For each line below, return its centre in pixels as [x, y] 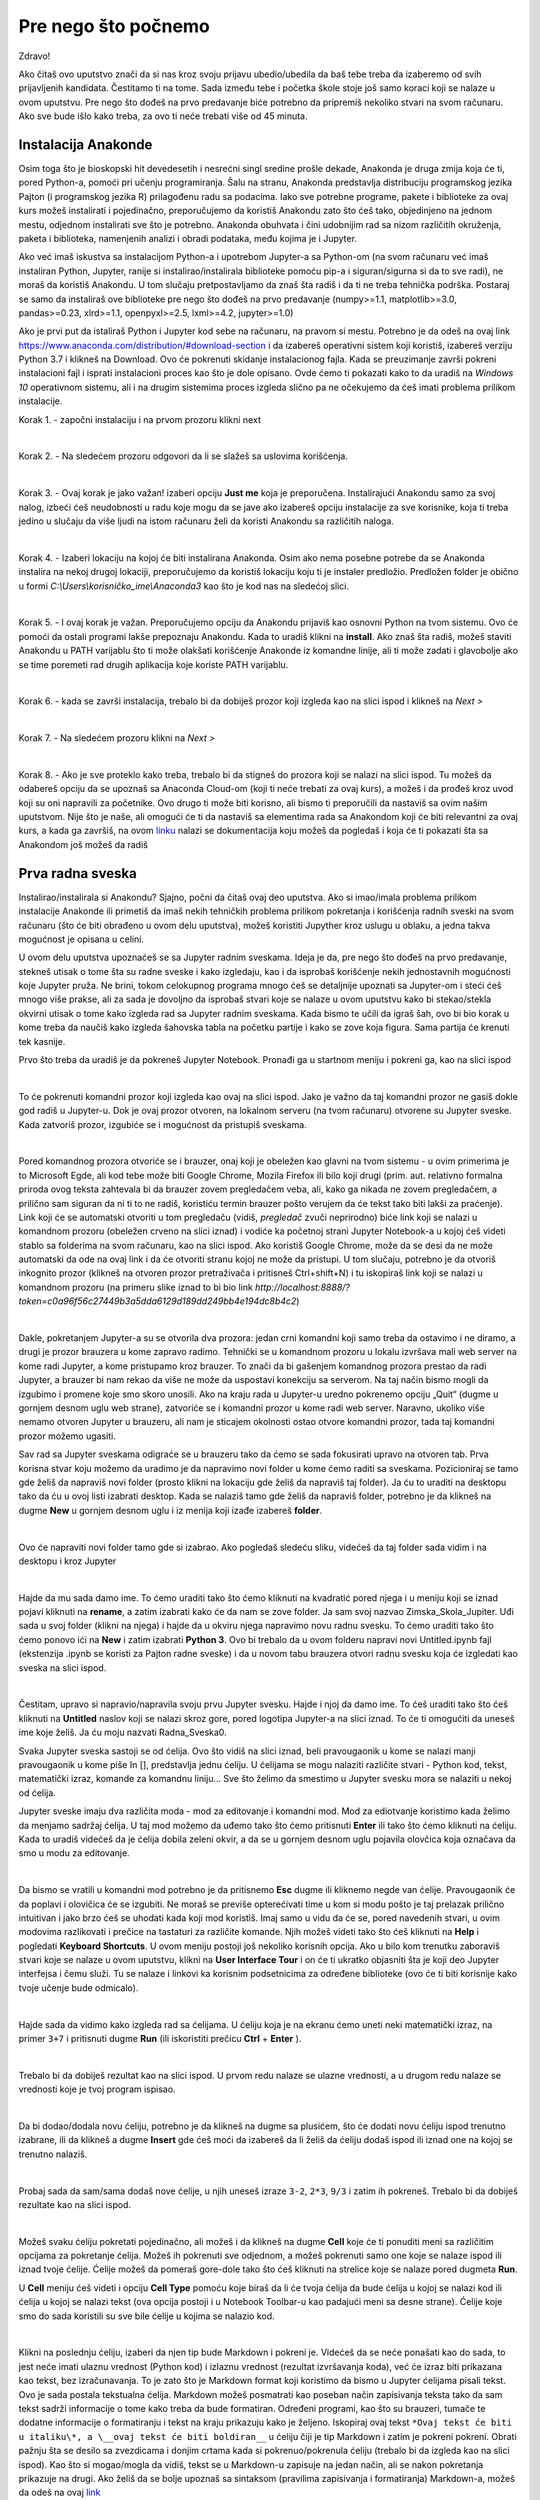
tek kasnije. [42, 1041]
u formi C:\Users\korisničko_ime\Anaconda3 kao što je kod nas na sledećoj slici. [184, 586]
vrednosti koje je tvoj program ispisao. [97, 2089]
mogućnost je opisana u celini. [81, 939]
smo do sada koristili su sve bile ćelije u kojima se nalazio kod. [146, 2316]
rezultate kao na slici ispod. [75, 2204]
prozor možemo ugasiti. [67, 1436]
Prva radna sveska [77, 873]
